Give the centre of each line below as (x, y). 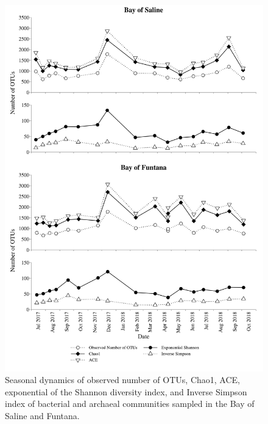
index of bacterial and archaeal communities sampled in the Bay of (130, 404)
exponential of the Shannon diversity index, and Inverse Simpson (126, 391)
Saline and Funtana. (42, 416)
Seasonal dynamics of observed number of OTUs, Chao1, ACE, (122, 380)
